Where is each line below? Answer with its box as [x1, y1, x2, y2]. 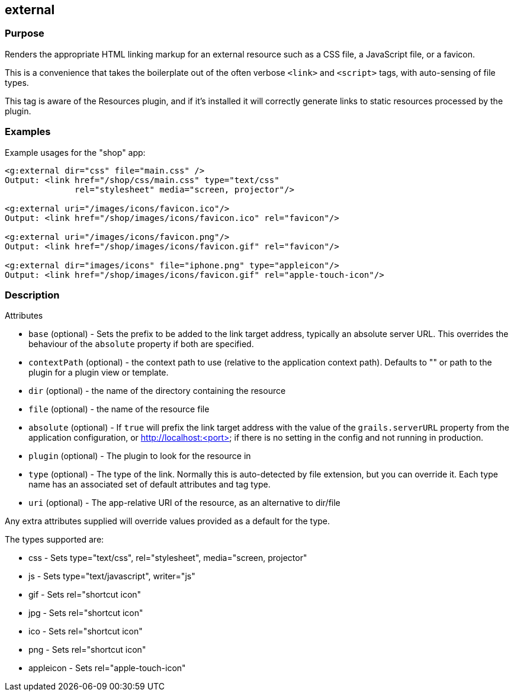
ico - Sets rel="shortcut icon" [28, 626, 143, 637]
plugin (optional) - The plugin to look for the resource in [28, 451, 251, 461]
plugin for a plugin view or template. [28, 367, 169, 378]
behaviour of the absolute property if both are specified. [28, 339, 254, 349]
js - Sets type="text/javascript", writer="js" [28, 571, 195, 582]
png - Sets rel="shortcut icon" [28, 644, 146, 655]
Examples [5, 126, 51, 138]
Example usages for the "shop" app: [5, 147, 146, 158]
